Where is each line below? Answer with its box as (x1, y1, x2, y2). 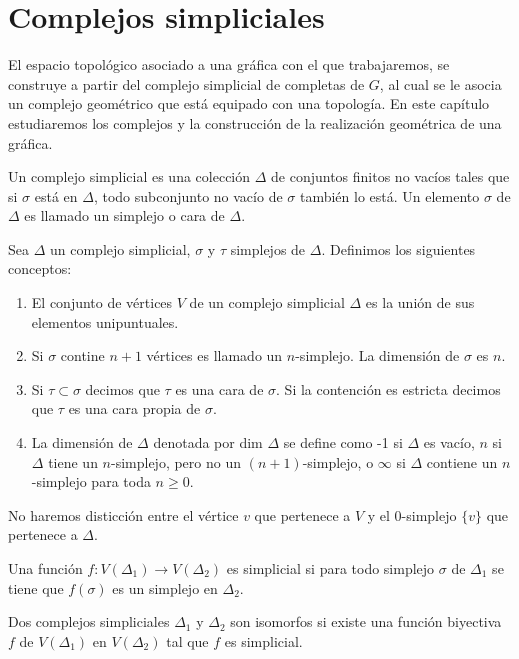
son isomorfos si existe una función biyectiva (230, 611, 502, 632)
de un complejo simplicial (189, 292, 345, 313)
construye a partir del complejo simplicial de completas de (8, 73, 365, 94)
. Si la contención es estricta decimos (276, 378, 501, 399)
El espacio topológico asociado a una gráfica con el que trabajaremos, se (8, 54, 450, 75)
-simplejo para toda (31, 471, 151, 492)
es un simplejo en (112, 577, 218, 598)
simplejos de (230, 238, 306, 259)
